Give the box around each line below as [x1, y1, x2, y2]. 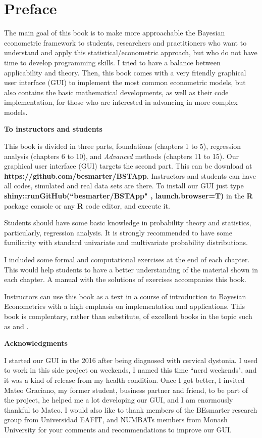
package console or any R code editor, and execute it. [4, 200, 170, 211]
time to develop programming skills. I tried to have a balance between [4, 57, 221, 67]
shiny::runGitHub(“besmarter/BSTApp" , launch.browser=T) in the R [4, 190, 253, 201]
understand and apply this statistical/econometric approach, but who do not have [4, 47, 257, 58]
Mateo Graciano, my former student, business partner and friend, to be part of [4, 384, 248, 395]
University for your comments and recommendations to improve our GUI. [4, 424, 232, 434]
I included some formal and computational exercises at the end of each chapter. [4, 254, 250, 264]
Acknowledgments [4, 338, 68, 348]
